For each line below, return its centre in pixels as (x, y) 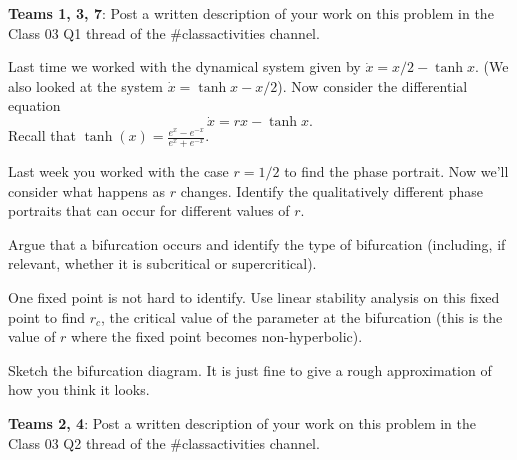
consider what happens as (86, 190)
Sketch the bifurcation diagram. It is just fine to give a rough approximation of (250, 369)
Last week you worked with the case (118, 171)
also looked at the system (85, 85)
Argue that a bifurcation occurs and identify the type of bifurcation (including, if (257, 243)
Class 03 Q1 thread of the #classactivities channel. (164, 32)
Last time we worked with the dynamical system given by (184, 66)
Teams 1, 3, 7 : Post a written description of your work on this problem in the (251, 13)
